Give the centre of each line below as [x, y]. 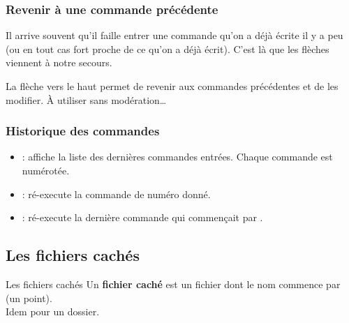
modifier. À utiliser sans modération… [86, 99]
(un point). [29, 298]
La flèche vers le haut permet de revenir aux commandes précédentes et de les [172, 86]
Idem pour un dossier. [53, 311]
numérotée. [46, 170]
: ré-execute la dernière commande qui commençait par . [142, 217]
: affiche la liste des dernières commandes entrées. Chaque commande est [177, 157]
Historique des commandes [83, 131]
